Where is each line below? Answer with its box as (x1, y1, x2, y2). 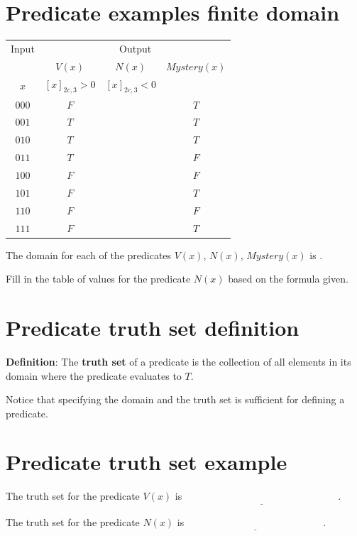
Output (119, 40, 152, 55)
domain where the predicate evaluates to (6, 368, 182, 383)
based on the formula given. (228, 271, 348, 286)
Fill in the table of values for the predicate (6, 271, 191, 286)
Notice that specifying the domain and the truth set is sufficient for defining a (6, 392, 345, 407)
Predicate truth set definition (6, 312, 300, 341)
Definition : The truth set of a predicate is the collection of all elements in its (6, 354, 351, 368)
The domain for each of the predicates (6, 247, 172, 262)
